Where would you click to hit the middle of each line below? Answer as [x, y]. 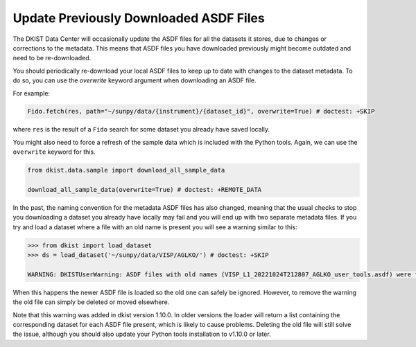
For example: [32, 93]
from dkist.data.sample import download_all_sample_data [126, 170]
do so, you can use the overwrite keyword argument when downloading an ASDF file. [135, 80]
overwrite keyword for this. [54, 152]
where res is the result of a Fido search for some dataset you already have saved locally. [141, 130]
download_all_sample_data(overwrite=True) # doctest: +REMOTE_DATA [145, 190]
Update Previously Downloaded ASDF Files [139, 18]
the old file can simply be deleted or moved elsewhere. [91, 302]
